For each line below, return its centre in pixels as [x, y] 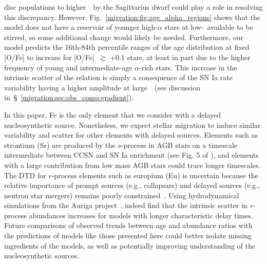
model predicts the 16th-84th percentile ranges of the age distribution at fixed [127, 47]
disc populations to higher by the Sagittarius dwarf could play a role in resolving [133, 7]
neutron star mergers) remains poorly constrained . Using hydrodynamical [122, 195]
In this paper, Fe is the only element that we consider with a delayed [113, 114]
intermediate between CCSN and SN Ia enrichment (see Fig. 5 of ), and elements [131, 155]
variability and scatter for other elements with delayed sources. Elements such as [131, 135]
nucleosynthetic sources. [42, 256]
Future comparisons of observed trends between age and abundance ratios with [128, 225]
